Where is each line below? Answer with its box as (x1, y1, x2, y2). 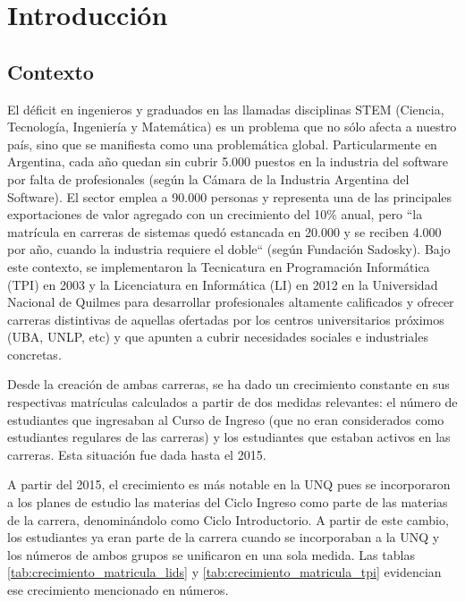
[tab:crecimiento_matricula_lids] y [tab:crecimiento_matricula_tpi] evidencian (7, 563, 442, 581)
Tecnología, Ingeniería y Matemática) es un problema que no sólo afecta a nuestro (7, 117, 457, 136)
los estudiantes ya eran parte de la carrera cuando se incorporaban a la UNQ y (7, 528, 440, 547)
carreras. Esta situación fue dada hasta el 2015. (7, 445, 266, 463)
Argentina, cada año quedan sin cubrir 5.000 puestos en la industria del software (7, 152, 448, 171)
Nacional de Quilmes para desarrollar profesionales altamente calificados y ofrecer (7, 293, 454, 311)
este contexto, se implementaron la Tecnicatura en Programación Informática (7, 257, 430, 276)
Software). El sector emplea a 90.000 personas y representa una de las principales (7, 187, 452, 206)
